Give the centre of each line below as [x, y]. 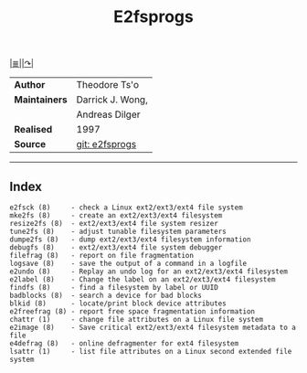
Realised [33, 130]
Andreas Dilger [108, 114]
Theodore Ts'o [108, 85]
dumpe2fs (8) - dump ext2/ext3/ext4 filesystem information [130, 240]
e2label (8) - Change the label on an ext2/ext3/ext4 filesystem [143, 280]
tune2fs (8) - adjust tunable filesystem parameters [118, 231]
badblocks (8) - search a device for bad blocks [106, 295]
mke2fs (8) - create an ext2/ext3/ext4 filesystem [116, 216]
